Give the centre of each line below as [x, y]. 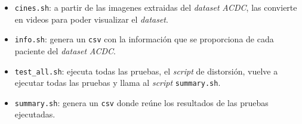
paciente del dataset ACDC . [65, 50]
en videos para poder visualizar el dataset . [91, 19]
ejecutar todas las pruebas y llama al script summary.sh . [118, 83]
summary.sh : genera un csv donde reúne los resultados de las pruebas [141, 102]
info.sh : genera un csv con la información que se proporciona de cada [144, 39]
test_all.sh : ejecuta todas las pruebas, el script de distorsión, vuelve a [146, 71]
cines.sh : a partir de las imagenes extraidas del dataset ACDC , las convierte [156, 7]
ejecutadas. [35, 114]
